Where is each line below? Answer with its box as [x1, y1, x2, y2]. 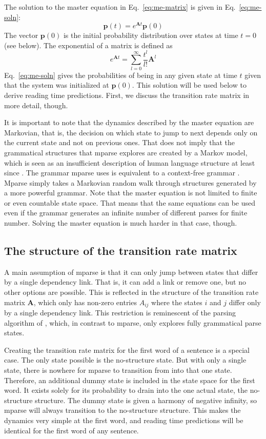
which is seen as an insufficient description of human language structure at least [4, 157, 255, 168]
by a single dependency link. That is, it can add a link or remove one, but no [4, 276, 246, 287]
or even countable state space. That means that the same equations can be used [4, 197, 256, 208]
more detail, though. [4, 99, 68, 110]
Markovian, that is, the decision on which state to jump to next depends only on [4, 127, 258, 137]
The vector [4, 30, 38, 41]
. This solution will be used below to [132, 79, 247, 90]
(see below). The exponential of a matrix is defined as [4, 39, 173, 50]
